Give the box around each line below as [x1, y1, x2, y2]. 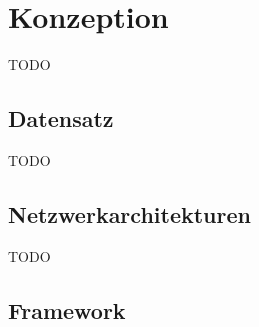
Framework [8, 294, 126, 325]
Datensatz [8, 103, 114, 134]
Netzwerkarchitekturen [8, 198, 251, 229]
